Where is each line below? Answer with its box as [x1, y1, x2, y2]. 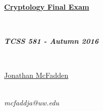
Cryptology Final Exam [4, 2, 89, 12]
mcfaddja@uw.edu [4, 97, 59, 107]
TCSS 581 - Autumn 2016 [4, 36, 99, 46]
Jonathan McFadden [4, 70, 69, 80]
